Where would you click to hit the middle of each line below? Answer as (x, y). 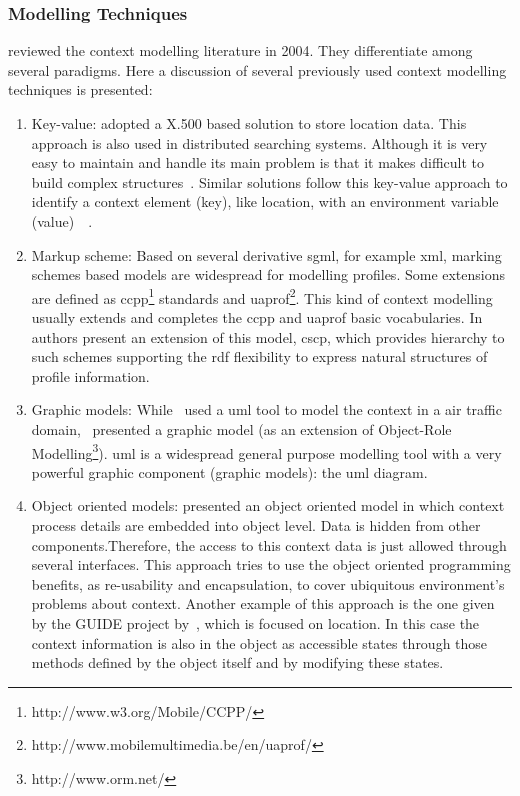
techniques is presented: (80, 89)
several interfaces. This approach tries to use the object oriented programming (271, 564)
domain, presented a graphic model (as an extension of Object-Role (241, 428)
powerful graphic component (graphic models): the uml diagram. (229, 471)
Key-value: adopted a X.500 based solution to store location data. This (249, 123)
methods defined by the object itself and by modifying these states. (237, 662)
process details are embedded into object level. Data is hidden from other (256, 525)
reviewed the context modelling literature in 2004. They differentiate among (240, 50)
